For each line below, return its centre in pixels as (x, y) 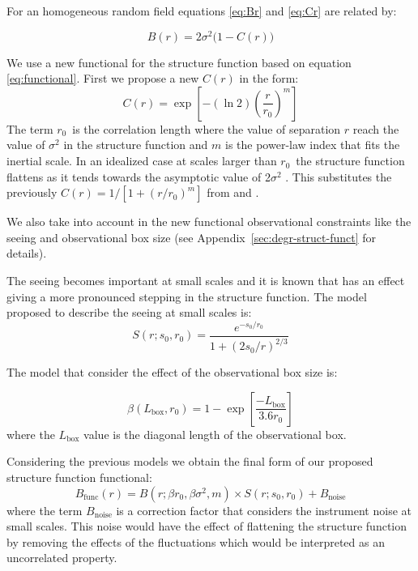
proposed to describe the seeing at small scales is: (129, 312)
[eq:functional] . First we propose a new (103, 78)
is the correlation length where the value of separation (207, 128)
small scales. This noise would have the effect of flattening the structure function (207, 526)
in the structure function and (136, 145)
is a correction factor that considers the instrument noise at (264, 510)
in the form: (269, 78)
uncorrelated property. (62, 558)
